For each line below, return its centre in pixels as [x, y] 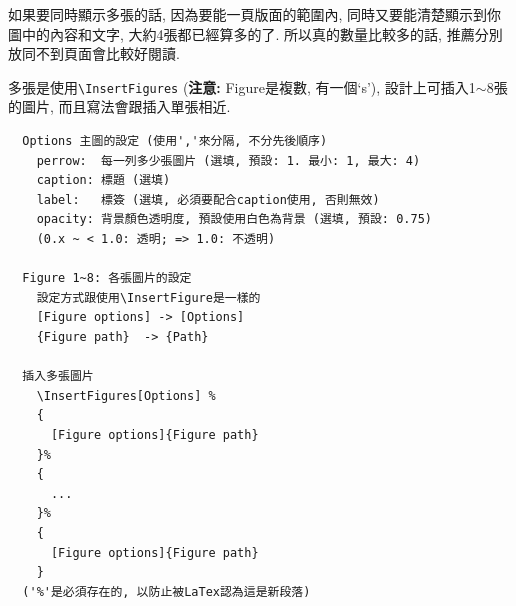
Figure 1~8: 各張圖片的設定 [107, 278]
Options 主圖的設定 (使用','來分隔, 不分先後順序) [175, 141]
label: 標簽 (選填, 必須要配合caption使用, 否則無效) [208, 199]
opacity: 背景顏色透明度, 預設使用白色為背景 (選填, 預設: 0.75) [234, 219]
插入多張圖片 [58, 376]
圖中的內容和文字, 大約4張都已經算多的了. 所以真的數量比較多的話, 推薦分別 [255, 33]
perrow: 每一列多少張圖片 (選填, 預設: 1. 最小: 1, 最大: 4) [228, 160]
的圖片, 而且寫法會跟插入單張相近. [119, 106]
